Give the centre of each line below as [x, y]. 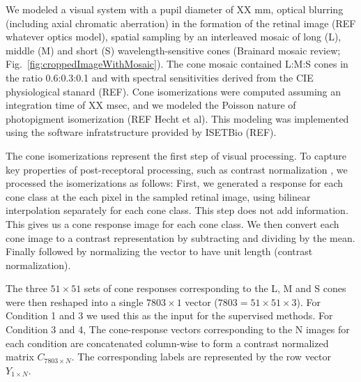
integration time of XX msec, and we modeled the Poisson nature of [151, 105]
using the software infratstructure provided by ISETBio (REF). [141, 132]
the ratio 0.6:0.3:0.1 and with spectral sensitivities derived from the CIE [160, 77]
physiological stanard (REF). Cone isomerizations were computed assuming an [174, 91]
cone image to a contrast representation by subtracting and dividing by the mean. [180, 237]
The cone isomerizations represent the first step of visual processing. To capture [176, 155]
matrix [20, 357]
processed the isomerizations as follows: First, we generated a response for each [175, 183]
